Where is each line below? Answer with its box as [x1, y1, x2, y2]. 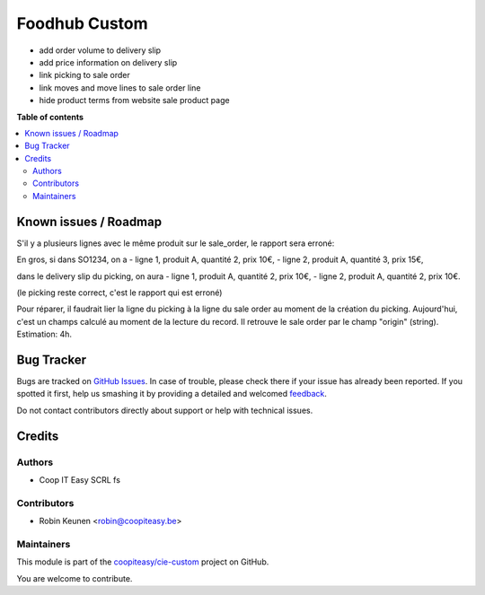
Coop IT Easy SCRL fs [39, 474, 121, 485]
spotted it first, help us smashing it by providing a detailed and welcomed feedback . [16, 389, 328, 399]
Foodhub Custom [16, 13, 148, 33]
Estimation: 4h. [16, 328, 72, 340]
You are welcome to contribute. [16, 573, 133, 583]
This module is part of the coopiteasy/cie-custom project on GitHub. [16, 556, 269, 567]
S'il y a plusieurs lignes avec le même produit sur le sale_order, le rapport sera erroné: [16, 238, 335, 249]
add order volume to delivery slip [39, 45, 162, 56]
